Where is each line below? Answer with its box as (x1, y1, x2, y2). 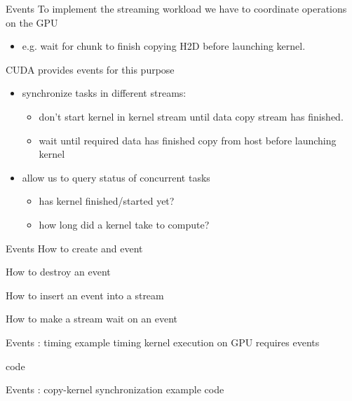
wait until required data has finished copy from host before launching (39, 132, 337, 147)
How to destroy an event (6, 264, 111, 279)
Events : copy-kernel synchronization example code (6, 382, 224, 397)
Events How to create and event (6, 240, 143, 255)
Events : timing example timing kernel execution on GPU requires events (6, 334, 320, 349)
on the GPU (6, 15, 58, 29)
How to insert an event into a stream (6, 287, 164, 302)
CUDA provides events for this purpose (6, 62, 175, 76)
